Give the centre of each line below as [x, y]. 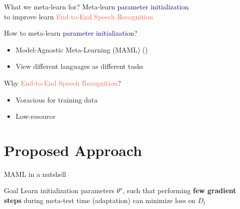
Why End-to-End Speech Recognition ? [63, 82]
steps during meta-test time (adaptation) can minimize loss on [100, 200]
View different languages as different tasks [79, 66]
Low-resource [35, 116]
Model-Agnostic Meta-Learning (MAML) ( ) [82, 49]
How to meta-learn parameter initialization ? [71, 33]
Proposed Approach [73, 150]
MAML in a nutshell [35, 174]
